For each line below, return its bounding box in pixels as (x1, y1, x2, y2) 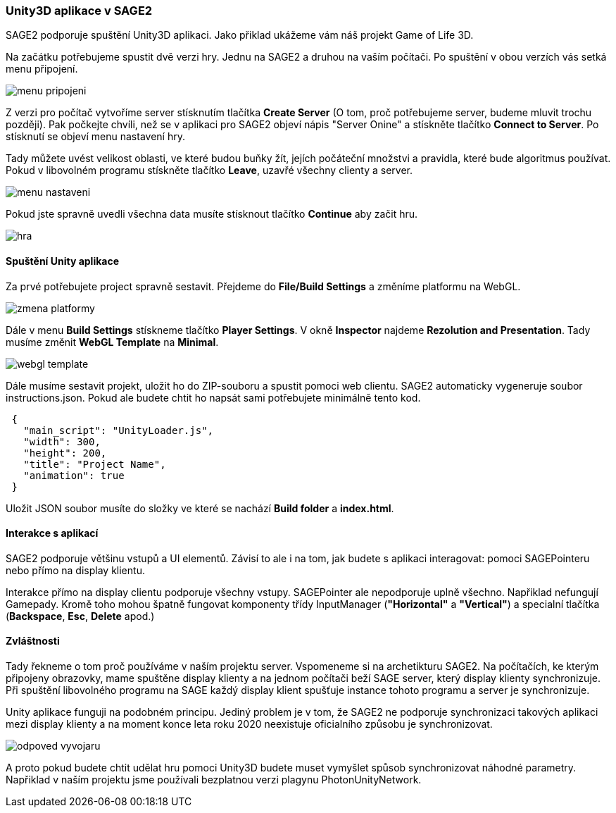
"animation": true (23, 469, 125, 481)
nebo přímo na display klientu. (6, 564, 145, 576)
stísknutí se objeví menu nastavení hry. (6, 130, 185, 143)
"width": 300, (23, 435, 101, 447)
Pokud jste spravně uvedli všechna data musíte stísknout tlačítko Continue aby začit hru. (6, 208, 418, 221)
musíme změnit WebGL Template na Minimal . (6, 335, 219, 348)
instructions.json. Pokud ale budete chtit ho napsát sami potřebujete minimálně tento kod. (6, 391, 421, 404)
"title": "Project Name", (23, 458, 166, 470)
